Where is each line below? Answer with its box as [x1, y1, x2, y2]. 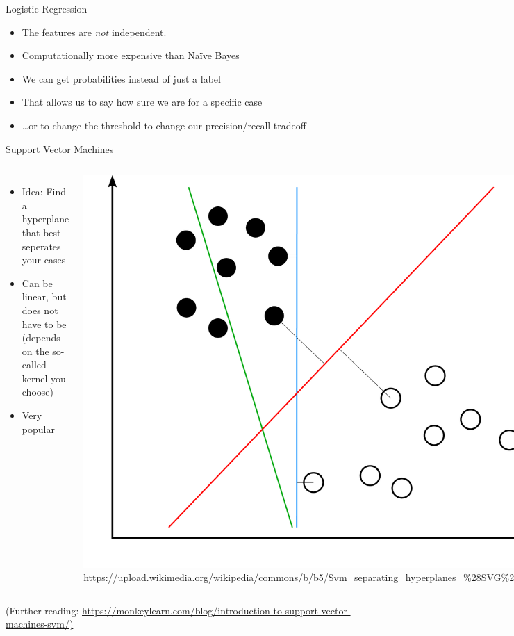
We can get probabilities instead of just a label [22, 71, 221, 85]
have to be [22, 316, 67, 331]
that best [22, 225, 61, 239]
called [22, 357, 47, 372]
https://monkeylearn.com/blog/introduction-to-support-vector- [82, 603, 351, 617]
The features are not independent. [22, 24, 167, 39]
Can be [22, 275, 53, 290]
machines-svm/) [6, 617, 74, 631]
